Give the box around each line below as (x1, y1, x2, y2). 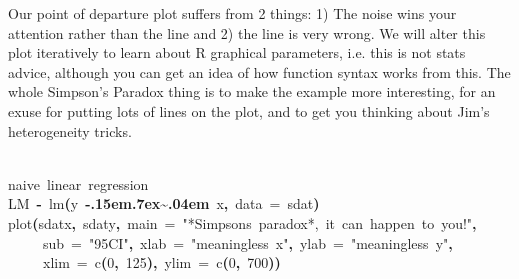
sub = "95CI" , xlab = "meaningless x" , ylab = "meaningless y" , (43, 232, 453, 253)
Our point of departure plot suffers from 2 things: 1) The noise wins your (8, 3, 457, 23)
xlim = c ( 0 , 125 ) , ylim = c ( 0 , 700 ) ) (43, 252, 281, 273)
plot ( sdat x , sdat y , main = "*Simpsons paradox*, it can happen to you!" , (8, 212, 477, 233)
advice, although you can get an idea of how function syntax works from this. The (8, 61, 511, 82)
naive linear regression (8, 173, 149, 194)
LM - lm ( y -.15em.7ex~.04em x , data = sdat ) (8, 193, 320, 214)
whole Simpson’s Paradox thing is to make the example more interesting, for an (8, 81, 496, 102)
